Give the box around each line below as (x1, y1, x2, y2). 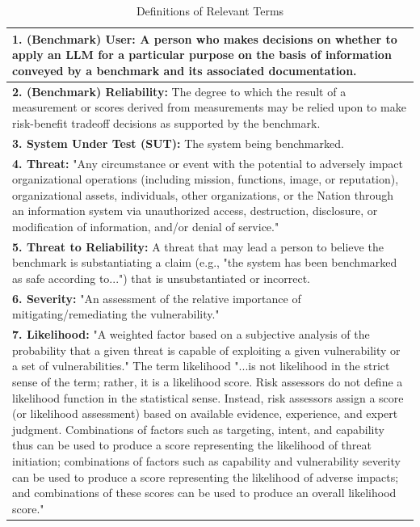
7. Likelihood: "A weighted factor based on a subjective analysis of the (12, 326, 370, 343)
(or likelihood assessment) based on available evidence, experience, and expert (12, 405, 398, 422)
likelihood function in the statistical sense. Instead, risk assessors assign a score (12, 389, 404, 406)
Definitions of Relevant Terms (136, 2, 284, 19)
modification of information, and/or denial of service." (12, 217, 279, 234)
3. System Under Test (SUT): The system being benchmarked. (12, 134, 344, 151)
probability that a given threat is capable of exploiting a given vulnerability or (12, 341, 401, 358)
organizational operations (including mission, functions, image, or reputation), (12, 171, 399, 188)
